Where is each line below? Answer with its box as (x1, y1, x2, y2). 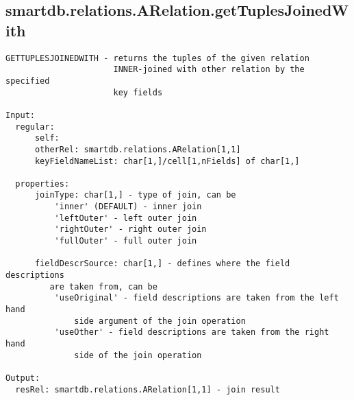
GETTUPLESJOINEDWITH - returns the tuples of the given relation (5, 53, 309, 63)
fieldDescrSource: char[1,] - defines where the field (34, 259, 290, 269)
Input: (5, 110, 35, 120)
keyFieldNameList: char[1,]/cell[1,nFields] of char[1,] (34, 156, 300, 166)
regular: (15, 121, 55, 132)
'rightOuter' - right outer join (54, 224, 207, 235)
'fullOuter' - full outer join (54, 236, 197, 246)
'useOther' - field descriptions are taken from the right (54, 327, 329, 338)
